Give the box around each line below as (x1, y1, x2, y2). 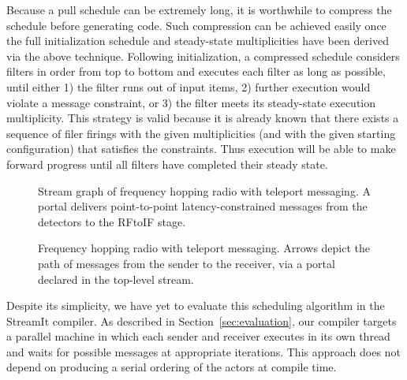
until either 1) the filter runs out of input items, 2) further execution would (6, 78, 371, 95)
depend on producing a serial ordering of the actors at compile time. (6, 359, 337, 375)
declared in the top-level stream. (38, 270, 194, 287)
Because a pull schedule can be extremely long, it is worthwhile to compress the (6, 2, 392, 17)
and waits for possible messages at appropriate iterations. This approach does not (6, 343, 401, 360)
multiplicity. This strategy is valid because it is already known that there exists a (6, 110, 399, 126)
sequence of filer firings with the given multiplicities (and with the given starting (6, 125, 396, 141)
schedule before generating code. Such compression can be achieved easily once (6, 17, 386, 33)
